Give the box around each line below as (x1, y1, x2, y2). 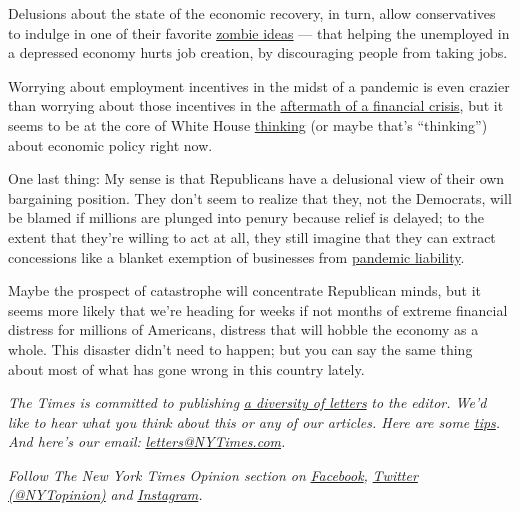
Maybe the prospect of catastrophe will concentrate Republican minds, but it (8, 280, 482, 301)
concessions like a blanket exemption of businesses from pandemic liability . (8, 246, 465, 267)
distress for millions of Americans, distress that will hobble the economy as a (8, 319, 479, 340)
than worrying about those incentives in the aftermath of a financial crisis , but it (8, 95, 504, 116)
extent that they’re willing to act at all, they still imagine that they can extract (8, 226, 496, 247)
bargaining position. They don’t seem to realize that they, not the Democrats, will (8, 187, 512, 208)
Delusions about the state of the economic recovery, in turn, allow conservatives (8, 3, 496, 23)
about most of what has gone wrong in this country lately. (8, 358, 365, 379)
